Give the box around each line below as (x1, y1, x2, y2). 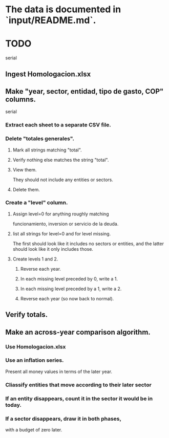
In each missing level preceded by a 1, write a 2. (20, 286, 122, 292)
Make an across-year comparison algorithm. (5, 327, 151, 336)
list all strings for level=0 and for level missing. (12, 230, 111, 236)
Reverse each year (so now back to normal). (20, 295, 114, 301)
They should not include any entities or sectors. (12, 177, 114, 183)
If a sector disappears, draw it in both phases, (5, 415, 122, 422)
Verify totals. (5, 311, 48, 319)
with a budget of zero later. (5, 426, 62, 433)
